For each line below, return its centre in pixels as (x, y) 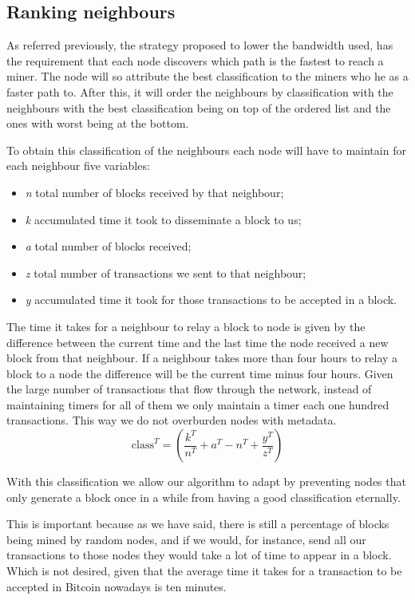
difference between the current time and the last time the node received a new (198, 342)
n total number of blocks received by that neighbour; (154, 192)
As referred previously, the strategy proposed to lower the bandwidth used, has (200, 45)
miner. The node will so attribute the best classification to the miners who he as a (207, 76)
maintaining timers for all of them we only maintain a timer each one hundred (198, 404)
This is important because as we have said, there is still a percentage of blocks (198, 524)
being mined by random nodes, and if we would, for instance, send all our (186, 539)
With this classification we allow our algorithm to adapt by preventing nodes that (206, 482)
